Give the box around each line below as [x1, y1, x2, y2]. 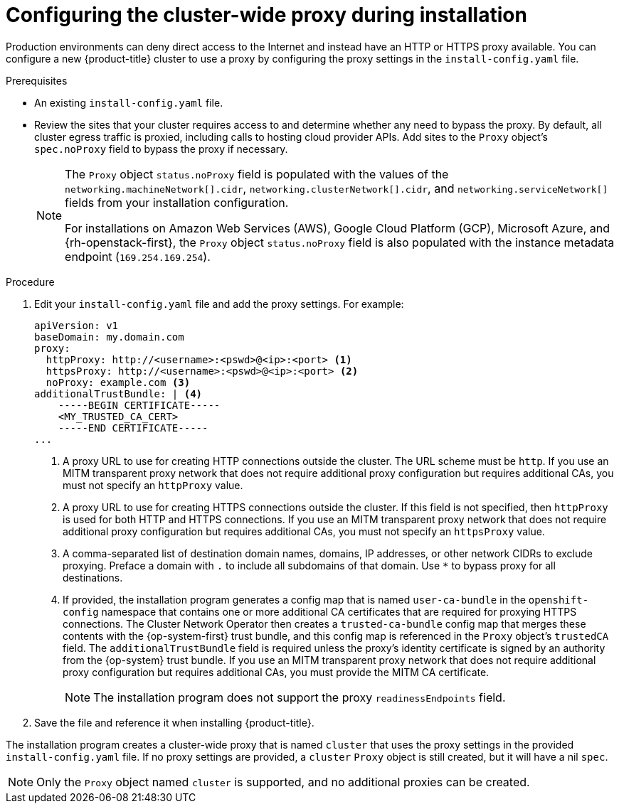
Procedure [6, 275, 55, 288]
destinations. [63, 571, 123, 584]
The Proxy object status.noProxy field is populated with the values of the [65, 166, 449, 181]
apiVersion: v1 [34, 319, 119, 331]
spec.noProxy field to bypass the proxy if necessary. [34, 142, 288, 155]
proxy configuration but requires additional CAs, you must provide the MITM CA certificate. [63, 665, 490, 678]
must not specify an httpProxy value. [63, 478, 243, 491]
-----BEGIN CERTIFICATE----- [58, 399, 221, 411]
